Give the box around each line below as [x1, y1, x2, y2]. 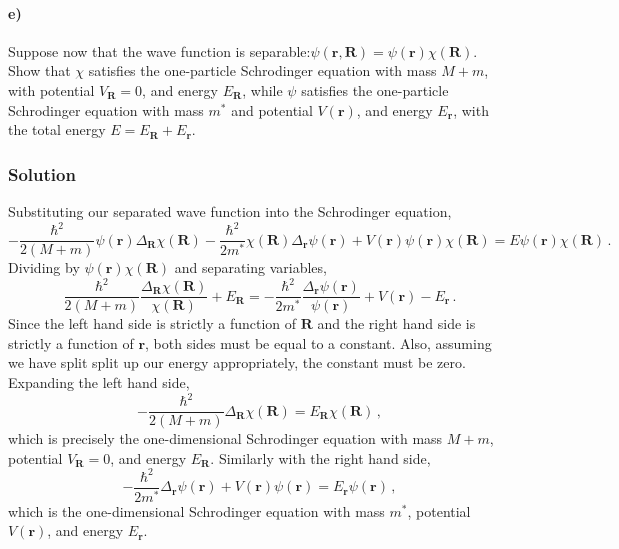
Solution [8, 161, 76, 186]
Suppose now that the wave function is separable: [8, 40, 311, 61]
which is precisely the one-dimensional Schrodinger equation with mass [8, 428, 443, 449]
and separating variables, [174, 257, 327, 278]
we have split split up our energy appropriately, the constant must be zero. [8, 352, 466, 373]
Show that [8, 60, 71, 81]
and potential [231, 99, 313, 120]
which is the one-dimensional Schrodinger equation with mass [8, 500, 385, 521]
